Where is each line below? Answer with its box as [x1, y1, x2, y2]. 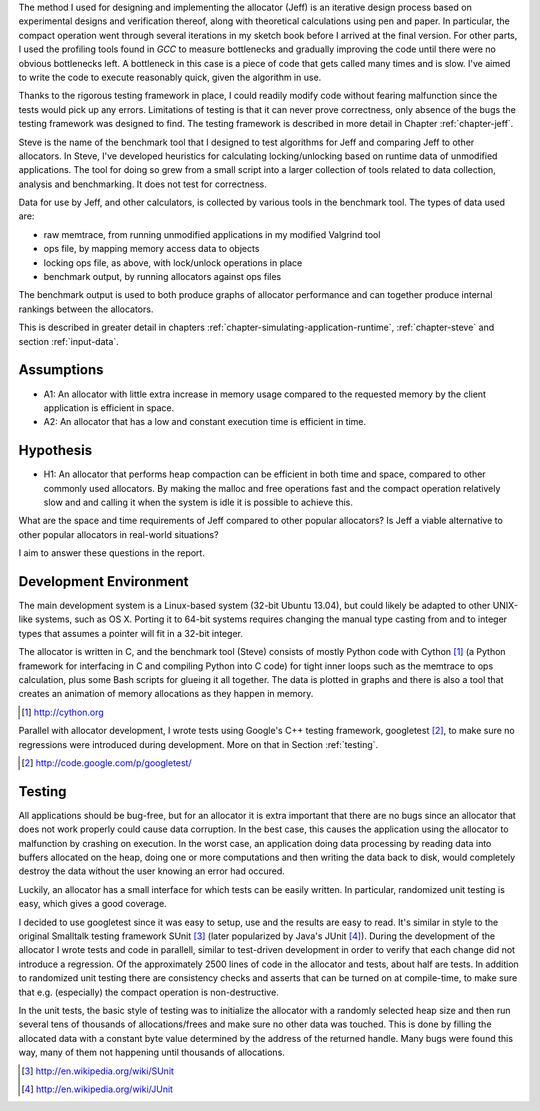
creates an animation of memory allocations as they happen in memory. [18, 688, 314, 700]
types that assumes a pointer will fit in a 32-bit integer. [18, 627, 244, 639]
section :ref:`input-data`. [18, 335, 119, 347]
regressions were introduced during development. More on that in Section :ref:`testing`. [18, 738, 379, 750]
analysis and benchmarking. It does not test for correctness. [18, 178, 267, 190]
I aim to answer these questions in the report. [18, 547, 205, 559]
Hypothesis [18, 442, 93, 459]
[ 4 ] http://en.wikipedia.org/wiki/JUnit [21, 1083, 174, 1095]
